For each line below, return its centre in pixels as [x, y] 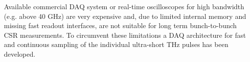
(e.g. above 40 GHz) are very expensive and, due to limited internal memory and [125, 16]
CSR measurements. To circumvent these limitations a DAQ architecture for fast [125, 35]
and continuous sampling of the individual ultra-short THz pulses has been [116, 44]
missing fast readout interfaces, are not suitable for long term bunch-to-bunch [120, 25]
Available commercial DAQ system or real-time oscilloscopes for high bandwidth [124, 6]
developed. [20, 54]
